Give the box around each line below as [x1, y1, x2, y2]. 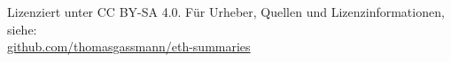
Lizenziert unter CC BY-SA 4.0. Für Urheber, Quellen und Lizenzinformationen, [7, 3, 445, 20]
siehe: [7, 19, 37, 38]
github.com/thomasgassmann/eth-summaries [7, 37, 251, 56]
